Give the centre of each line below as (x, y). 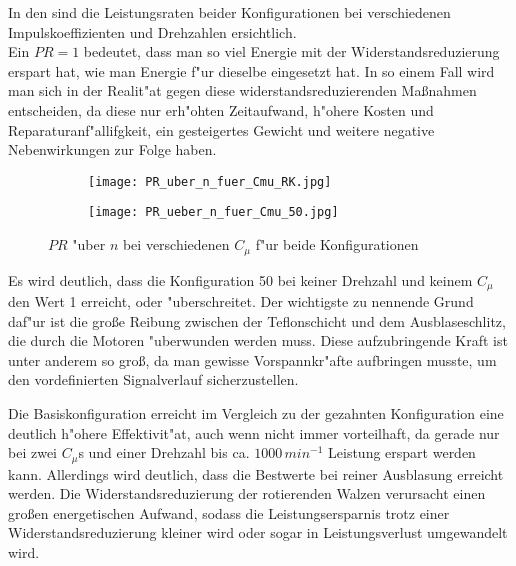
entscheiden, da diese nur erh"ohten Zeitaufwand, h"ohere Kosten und (221, 109)
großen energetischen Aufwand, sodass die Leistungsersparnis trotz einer (229, 512)
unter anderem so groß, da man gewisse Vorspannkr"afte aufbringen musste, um (252, 359)
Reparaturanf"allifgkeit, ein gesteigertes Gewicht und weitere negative (221, 129)
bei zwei (32, 452)
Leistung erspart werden (402, 452)
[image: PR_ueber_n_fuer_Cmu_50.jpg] (213, 212)
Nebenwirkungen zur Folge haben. (112, 149)
